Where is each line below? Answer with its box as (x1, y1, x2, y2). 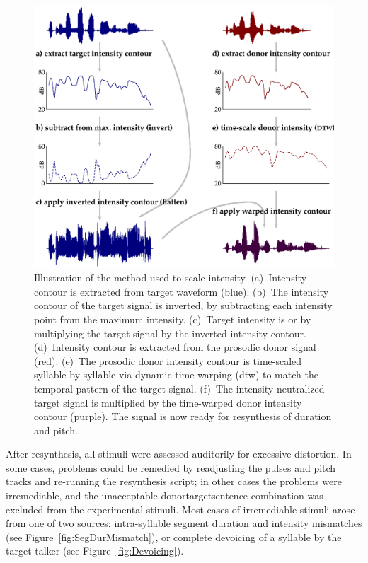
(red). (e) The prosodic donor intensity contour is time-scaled (34, 353, 302, 368)
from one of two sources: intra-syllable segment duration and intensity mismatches (6, 516, 362, 530)
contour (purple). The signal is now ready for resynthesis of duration (34, 409, 332, 424)
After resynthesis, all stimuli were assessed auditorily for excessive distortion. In (6, 446, 352, 461)
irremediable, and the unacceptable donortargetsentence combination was (6, 488, 323, 503)
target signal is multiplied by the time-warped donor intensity (34, 395, 302, 410)
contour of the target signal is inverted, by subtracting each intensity (34, 298, 333, 313)
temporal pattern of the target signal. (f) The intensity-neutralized (34, 381, 325, 395)
